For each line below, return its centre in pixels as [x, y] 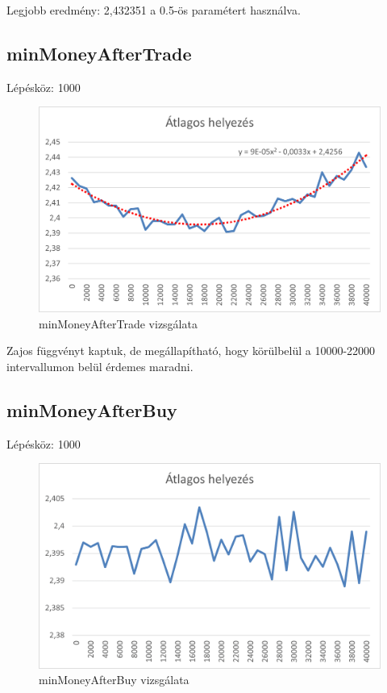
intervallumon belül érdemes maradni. [100, 366]
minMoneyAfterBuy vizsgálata [114, 680]
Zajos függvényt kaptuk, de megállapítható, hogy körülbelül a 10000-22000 [191, 351]
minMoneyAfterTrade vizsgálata [118, 323]
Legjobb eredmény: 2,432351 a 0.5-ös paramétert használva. [154, 10]
